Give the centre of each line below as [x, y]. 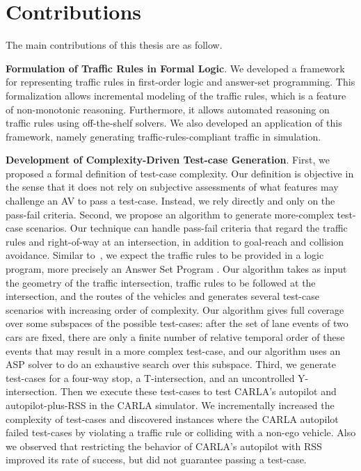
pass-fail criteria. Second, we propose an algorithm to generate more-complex [170, 214]
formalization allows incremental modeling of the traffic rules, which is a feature [176, 95]
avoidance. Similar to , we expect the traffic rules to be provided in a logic [165, 255]
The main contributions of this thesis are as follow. [114, 45]
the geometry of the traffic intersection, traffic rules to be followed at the [161, 282]
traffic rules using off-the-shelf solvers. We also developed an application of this [174, 123]
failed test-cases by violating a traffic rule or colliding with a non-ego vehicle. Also [181, 432]
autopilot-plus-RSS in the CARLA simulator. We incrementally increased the [170, 405]
